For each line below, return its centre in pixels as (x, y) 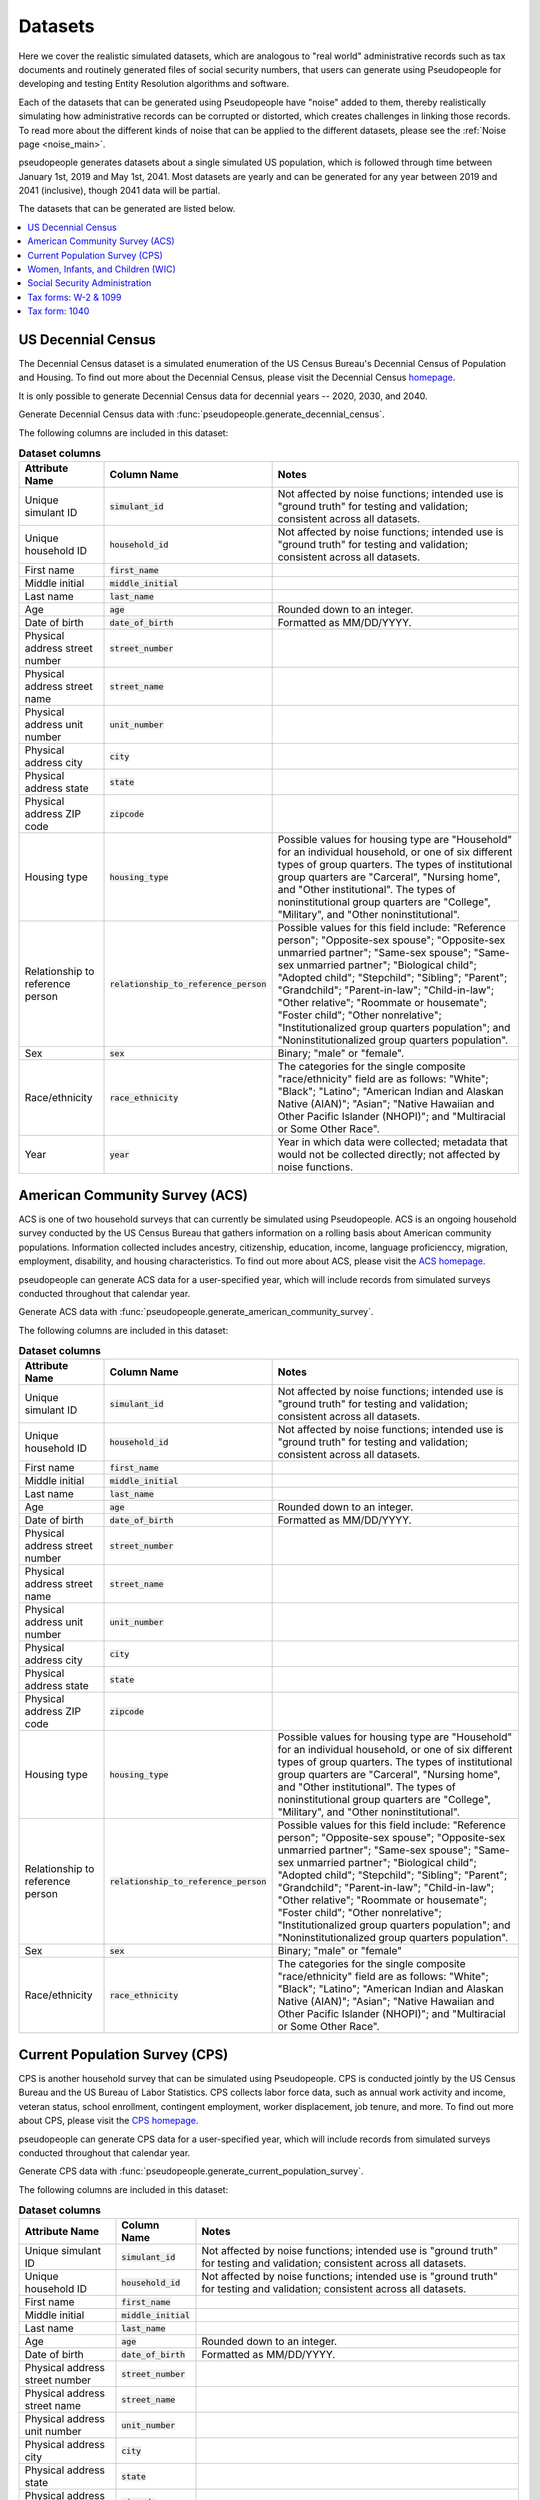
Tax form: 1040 (58, 311)
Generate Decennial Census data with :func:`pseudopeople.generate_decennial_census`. (201, 414)
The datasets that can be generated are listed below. (127, 209)
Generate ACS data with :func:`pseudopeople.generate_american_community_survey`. (196, 1312)
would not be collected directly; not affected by (389, 1155)
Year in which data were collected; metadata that (393, 1142)
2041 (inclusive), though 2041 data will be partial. (119, 191)
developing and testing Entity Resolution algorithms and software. (154, 84)
